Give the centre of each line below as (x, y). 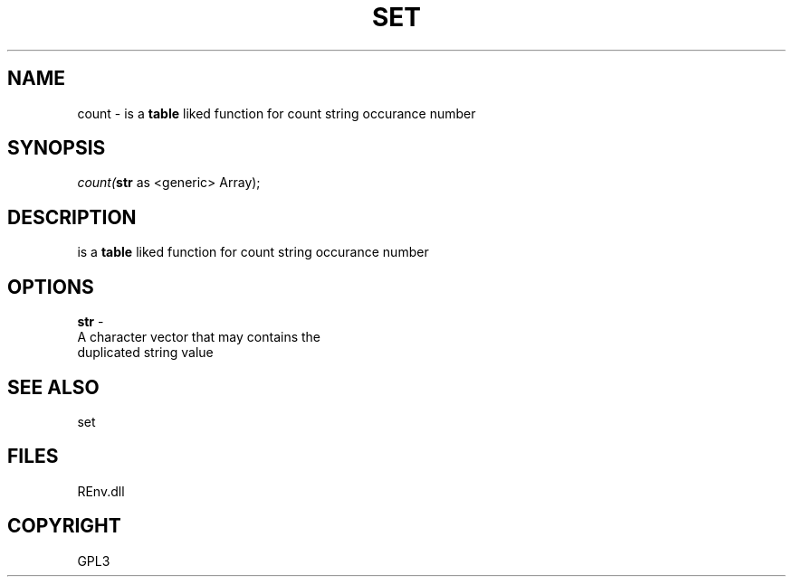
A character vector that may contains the (199, 337)
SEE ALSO (53, 387)
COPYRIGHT (64, 526)
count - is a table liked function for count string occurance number (277, 113)
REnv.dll (101, 491)
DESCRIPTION (72, 217)
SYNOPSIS (57, 148)
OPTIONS (51, 287)
